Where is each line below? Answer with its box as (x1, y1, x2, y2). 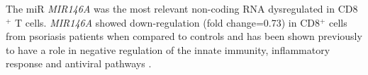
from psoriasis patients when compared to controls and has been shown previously (6, 29, 362, 43)
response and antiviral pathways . (6, 56, 152, 71)
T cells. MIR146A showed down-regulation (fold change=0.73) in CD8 (15, 15, 320, 29)
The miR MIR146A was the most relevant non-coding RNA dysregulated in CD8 (6, 1, 358, 15)
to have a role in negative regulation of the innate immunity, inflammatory (6, 42, 330, 57)
